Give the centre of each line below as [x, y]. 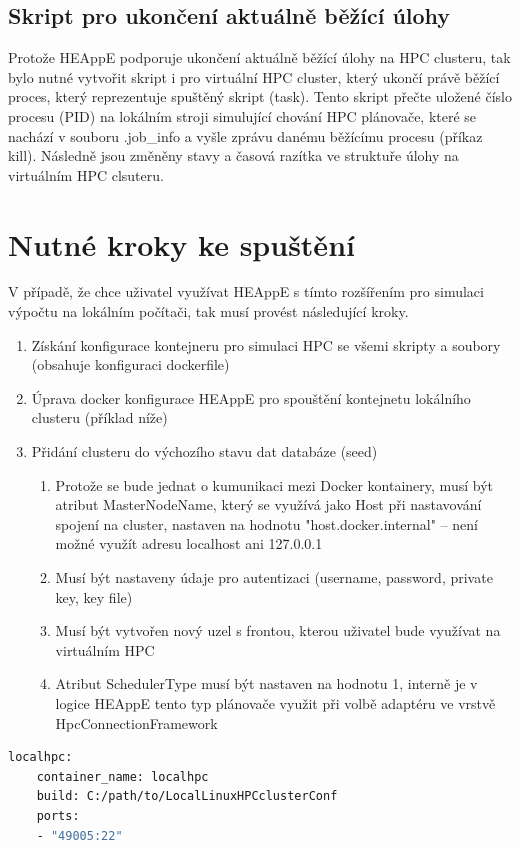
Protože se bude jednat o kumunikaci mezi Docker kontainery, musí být [274, 484]
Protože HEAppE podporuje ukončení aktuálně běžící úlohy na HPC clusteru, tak [259, 57]
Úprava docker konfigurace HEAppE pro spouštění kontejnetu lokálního [251, 397]
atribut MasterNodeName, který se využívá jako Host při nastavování [268, 504]
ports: [58, 815]
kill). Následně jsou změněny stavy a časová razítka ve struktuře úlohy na [233, 155]
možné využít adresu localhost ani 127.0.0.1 [189, 543]
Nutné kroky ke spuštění [181, 243]
